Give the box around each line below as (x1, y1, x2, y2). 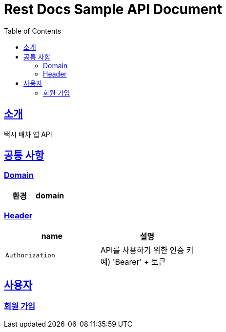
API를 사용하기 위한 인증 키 (100, 245, 194, 255)
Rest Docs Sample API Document (4, 1, 222, 18)
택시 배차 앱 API (4, 130, 52, 138)
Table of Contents (4, 26, 62, 35)
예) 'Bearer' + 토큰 (100, 256, 166, 267)
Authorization (5, 252, 55, 259)
